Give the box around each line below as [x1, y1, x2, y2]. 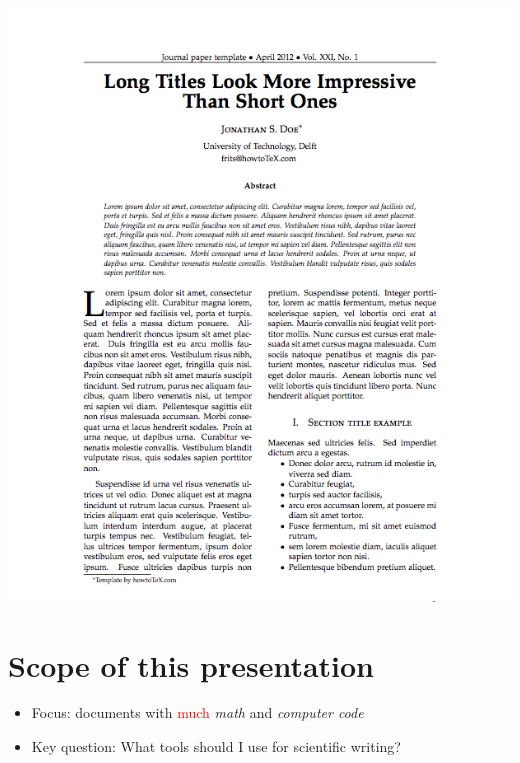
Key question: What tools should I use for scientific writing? [31, 736, 401, 757]
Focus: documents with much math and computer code [31, 702, 364, 723]
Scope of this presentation [8, 644, 374, 685]
